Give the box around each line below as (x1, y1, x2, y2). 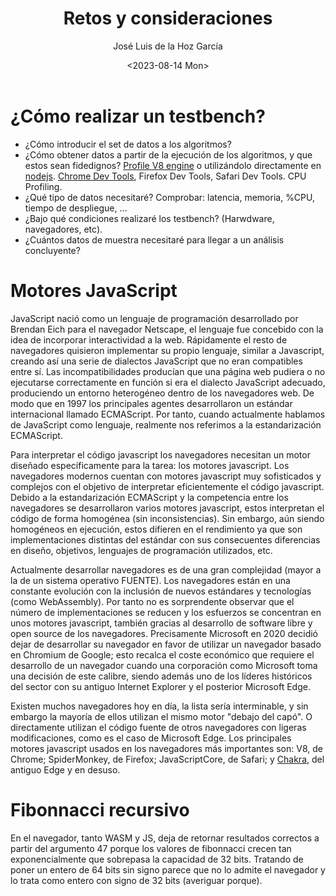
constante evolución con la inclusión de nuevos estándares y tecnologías (10, 585, 312, 597)
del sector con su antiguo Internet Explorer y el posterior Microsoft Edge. (10, 680, 311, 692)
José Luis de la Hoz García (113, 40, 223, 52)
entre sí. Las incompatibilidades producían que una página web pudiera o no (10, 365, 326, 377)
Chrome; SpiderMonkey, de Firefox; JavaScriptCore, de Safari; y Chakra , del (10, 753, 325, 765)
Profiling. (24, 180, 63, 192)
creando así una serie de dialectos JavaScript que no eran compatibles (10, 355, 303, 367)
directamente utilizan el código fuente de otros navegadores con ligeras (10, 721, 307, 733)
